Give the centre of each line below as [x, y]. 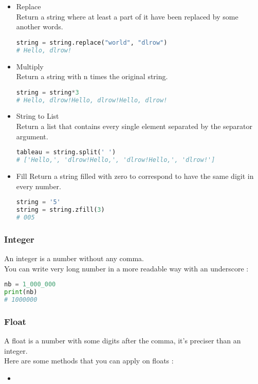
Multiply [30, 66]
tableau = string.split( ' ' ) [66, 152]
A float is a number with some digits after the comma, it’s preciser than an [123, 341]
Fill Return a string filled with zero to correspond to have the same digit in [135, 176]
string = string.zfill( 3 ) [60, 210]
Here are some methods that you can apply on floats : [89, 361]
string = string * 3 [48, 92]
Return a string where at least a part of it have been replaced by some [127, 16]
